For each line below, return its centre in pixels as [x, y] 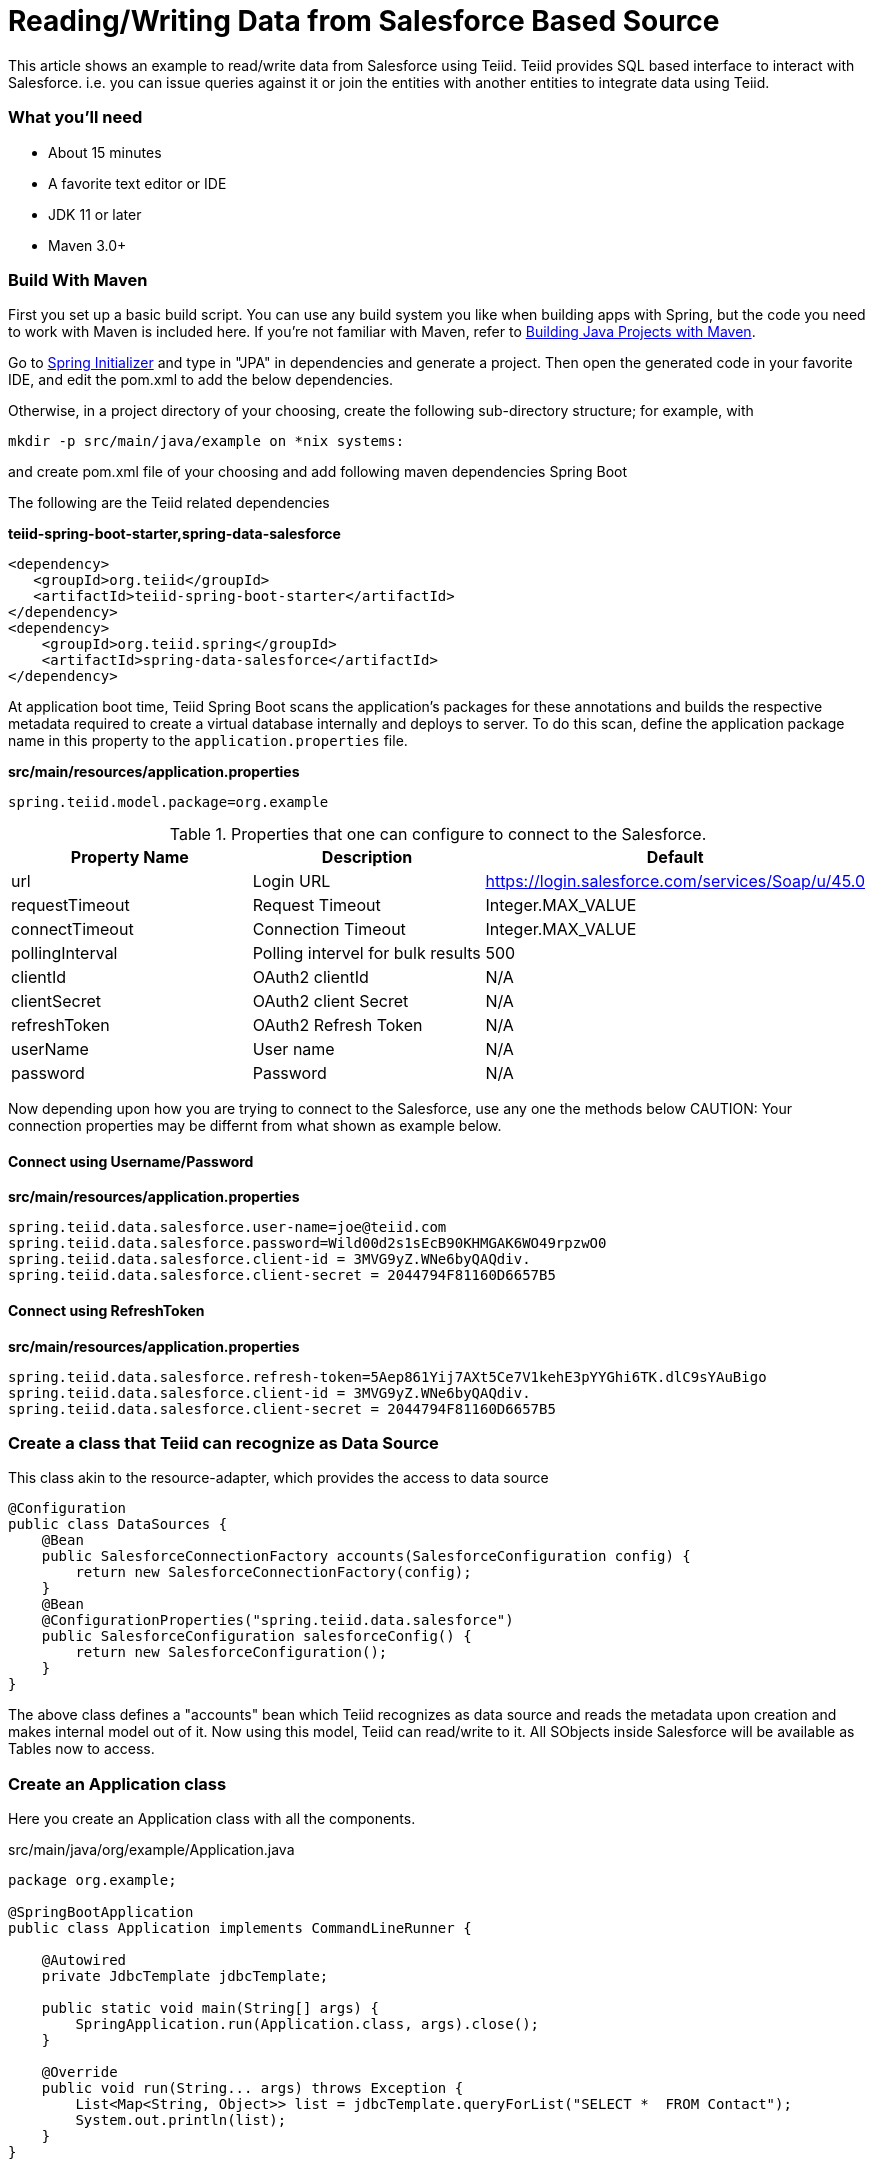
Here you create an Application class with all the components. [212, 1819]
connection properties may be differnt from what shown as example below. [255, 1126]
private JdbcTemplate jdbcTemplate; [185, 1976]
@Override [79, 2072]
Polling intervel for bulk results [366, 953]
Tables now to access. [81, 1749]
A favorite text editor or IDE [137, 183]
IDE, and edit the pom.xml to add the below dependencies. [201, 380]
